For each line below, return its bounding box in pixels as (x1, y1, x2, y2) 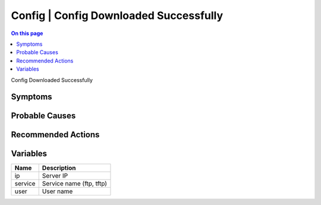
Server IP (42, 172, 68, 180)
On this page (11, 30, 43, 37)
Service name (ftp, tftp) (42, 179, 107, 188)
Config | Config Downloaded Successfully (11, 9, 224, 22)
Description (42, 164, 77, 172)
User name (42, 187, 73, 195)
